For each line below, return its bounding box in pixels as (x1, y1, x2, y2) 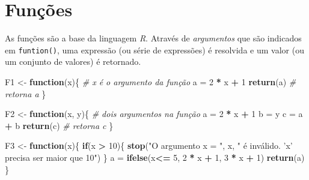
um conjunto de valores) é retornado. (5, 55, 141, 68)
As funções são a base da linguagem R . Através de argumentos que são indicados (5, 32, 302, 44)
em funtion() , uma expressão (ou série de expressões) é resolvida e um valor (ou (5, 43, 304, 56)
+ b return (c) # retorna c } (5, 119, 114, 131)
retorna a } (5, 87, 46, 100)
